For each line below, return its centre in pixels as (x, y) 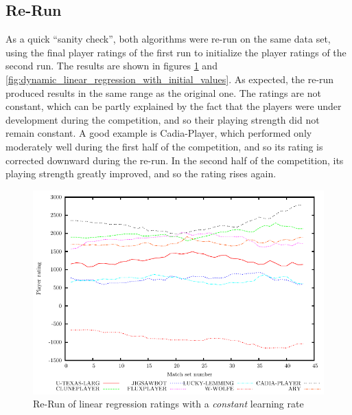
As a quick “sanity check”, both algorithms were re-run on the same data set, (168, 39)
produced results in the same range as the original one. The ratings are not (163, 92)
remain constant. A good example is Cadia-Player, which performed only (159, 133)
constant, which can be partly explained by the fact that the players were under (174, 106)
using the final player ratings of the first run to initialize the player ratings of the (176, 52)
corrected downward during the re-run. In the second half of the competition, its (175, 160)
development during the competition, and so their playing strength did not (163, 119)
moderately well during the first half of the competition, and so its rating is (164, 146)
